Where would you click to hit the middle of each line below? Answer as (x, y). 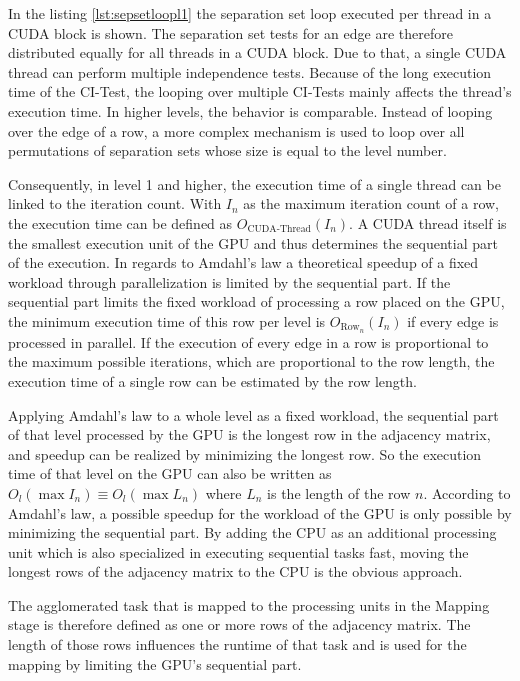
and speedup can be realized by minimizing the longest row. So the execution (245, 453)
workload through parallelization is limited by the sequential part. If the (229, 281)
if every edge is (453, 320)
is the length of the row (339, 492)
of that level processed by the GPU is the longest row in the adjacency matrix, (249, 434)
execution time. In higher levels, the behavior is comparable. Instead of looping (250, 110)
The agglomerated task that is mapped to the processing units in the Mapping (249, 604)
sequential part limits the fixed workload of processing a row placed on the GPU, (256, 301)
